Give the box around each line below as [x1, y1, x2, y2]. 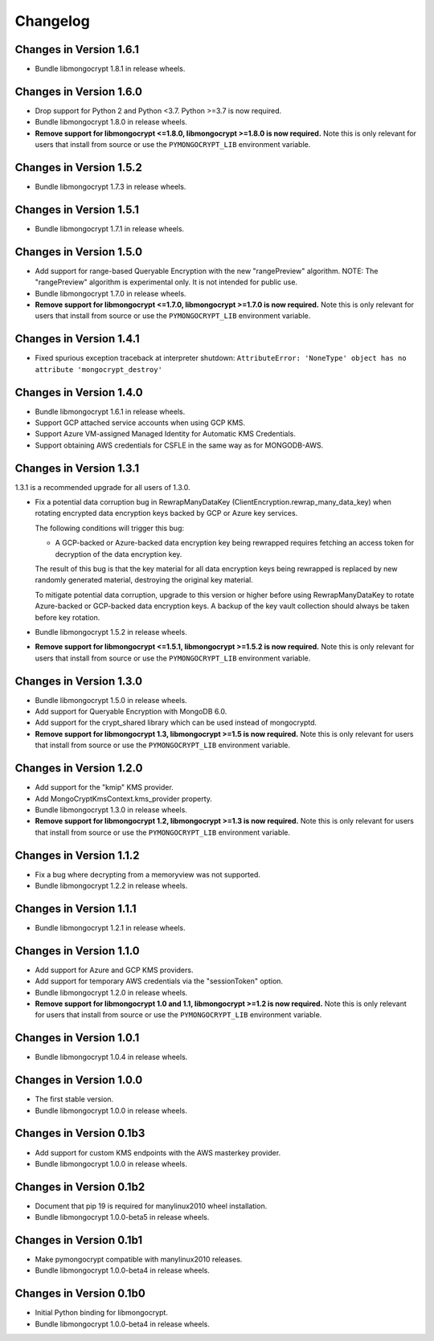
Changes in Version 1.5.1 [14, 202, 140, 216]
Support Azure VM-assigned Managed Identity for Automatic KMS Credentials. [35, 429, 297, 439]
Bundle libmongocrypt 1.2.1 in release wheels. [35, 922, 186, 932]
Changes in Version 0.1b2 [14, 1180, 145, 1193]
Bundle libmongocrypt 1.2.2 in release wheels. [35, 881, 188, 891]
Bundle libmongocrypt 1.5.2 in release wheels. [35, 628, 188, 636]
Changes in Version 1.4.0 [14, 386, 144, 399]
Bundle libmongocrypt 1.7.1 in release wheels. [35, 223, 185, 233]
